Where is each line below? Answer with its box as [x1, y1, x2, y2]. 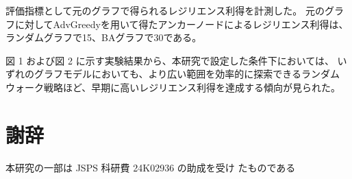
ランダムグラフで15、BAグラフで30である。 [5, 30, 202, 45]
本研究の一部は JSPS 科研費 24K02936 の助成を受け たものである [5, 160, 296, 174]
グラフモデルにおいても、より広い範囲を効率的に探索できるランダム [34, 67, 340, 81]
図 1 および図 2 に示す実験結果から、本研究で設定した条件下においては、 [5, 53, 334, 67]
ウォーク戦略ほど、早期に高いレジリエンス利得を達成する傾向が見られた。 [5, 80, 341, 94]
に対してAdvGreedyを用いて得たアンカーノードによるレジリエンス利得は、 [14, 16, 349, 31]
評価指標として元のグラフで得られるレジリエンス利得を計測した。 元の [5, 3, 325, 17]
